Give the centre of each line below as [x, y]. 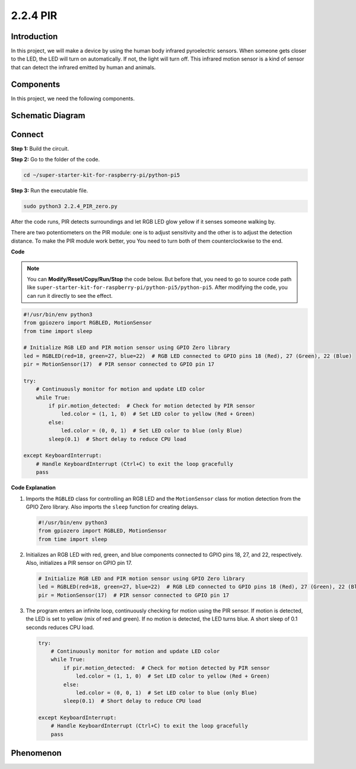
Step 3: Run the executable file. [50, 190]
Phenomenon [36, 753]
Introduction [34, 36]
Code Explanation [33, 488]
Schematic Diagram [48, 115]
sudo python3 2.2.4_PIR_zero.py [71, 206]
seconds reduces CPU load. [60, 627]
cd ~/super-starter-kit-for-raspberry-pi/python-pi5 [102, 175]
